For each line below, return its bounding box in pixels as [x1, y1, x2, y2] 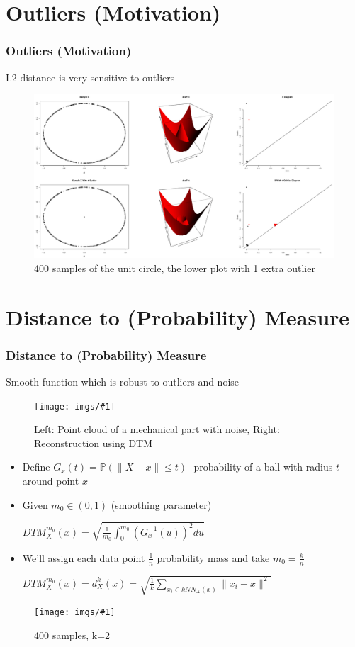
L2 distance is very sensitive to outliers [6, 69, 175, 84]
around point [22, 473, 79, 488]
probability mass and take [157, 550, 270, 565]
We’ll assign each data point [22, 550, 145, 565]
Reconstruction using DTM [34, 435, 153, 450]
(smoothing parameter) [111, 497, 212, 512]
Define [22, 459, 50, 474]
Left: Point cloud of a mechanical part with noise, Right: [34, 422, 280, 437]
